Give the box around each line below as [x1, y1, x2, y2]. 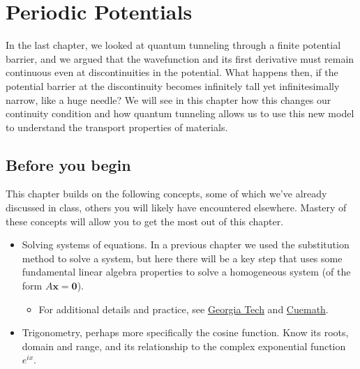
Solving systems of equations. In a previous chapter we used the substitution [22, 237, 350, 252]
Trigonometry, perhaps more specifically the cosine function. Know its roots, [22, 325, 349, 340]
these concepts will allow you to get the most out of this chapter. [6, 213, 284, 228]
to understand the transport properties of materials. [6, 119, 228, 134]
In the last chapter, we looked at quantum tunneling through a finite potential [6, 38, 341, 52]
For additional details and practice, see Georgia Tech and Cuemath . [38, 301, 329, 316]
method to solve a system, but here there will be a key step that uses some [22, 250, 343, 265]
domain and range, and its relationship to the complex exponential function [22, 338, 346, 353]
